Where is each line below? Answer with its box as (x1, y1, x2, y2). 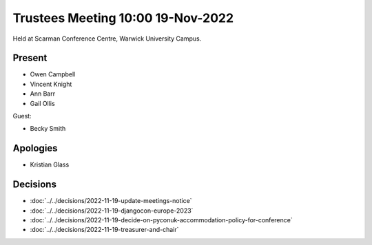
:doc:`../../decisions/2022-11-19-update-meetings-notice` (30, 197, 192, 205)
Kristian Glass (30, 160, 70, 169)
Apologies (12, 142, 58, 154)
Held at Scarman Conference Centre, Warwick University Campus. (12, 34, 202, 43)
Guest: (12, 112, 32, 120)
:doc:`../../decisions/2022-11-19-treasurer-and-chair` (30, 226, 179, 234)
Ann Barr (30, 89, 55, 98)
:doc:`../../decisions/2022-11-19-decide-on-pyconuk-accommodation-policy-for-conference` (30, 216, 293, 224)
